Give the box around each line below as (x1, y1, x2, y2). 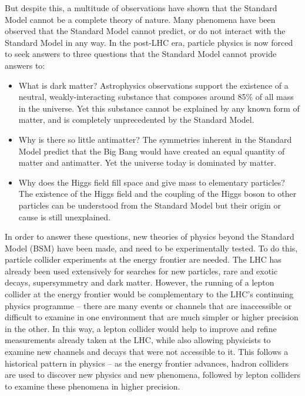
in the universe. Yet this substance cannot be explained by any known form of (18, 102, 300, 114)
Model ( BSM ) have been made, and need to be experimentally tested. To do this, (5, 241, 298, 254)
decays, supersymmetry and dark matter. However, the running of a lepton (5, 276, 274, 288)
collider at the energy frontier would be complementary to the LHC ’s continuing (5, 288, 294, 300)
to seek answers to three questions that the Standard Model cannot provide (5, 48, 277, 60)
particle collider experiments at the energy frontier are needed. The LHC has (5, 253, 281, 266)
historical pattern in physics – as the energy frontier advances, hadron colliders (5, 357, 289, 369)
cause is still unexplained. (18, 210, 110, 223)
